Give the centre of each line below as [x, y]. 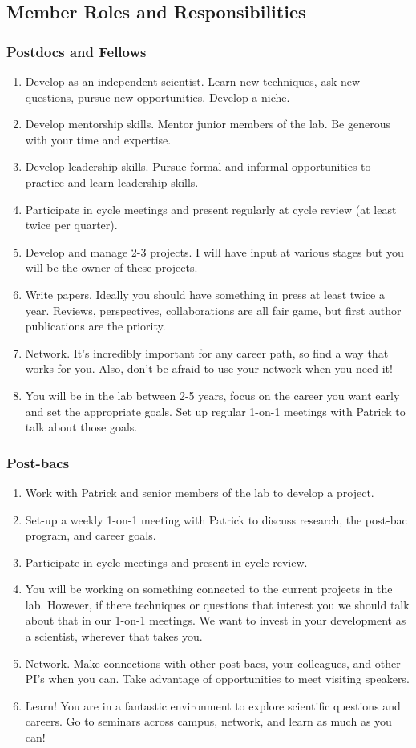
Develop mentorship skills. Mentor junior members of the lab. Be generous [208, 124]
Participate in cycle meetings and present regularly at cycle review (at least [211, 209]
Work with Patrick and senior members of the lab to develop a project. [200, 492]
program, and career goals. [91, 535]
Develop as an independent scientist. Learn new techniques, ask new [193, 81]
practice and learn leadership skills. [112, 182]
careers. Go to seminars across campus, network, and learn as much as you [208, 721]
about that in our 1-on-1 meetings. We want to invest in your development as [216, 620]
